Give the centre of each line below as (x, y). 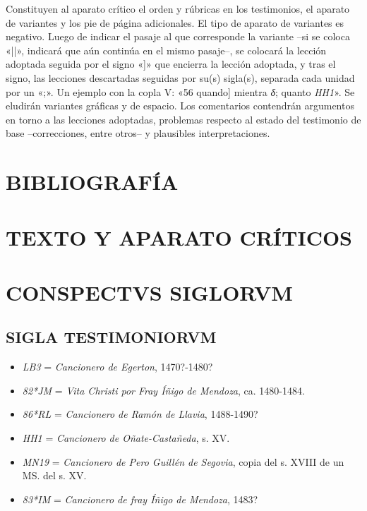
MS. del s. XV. (54, 475)
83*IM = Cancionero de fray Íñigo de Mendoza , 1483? (140, 499)
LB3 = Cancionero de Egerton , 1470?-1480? (118, 367)
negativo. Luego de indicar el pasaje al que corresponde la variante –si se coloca (178, 36)
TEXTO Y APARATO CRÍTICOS (179, 237)
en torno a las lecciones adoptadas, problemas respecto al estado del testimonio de (183, 119)
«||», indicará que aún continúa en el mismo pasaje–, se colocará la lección (166, 50)
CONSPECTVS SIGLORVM (149, 292)
